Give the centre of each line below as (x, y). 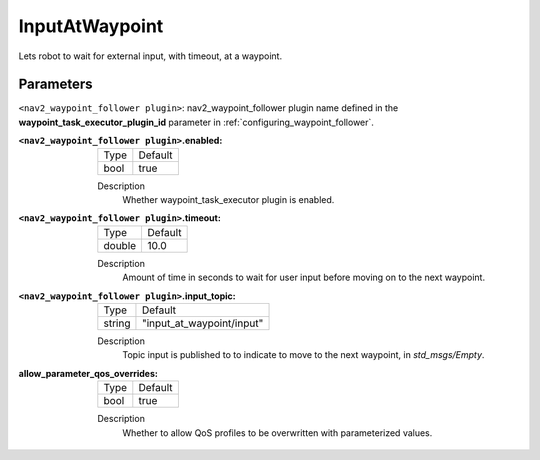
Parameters (55, 84)
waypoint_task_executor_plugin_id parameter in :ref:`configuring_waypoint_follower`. (196, 122)
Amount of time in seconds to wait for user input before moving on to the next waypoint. (303, 277)
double (120, 245)
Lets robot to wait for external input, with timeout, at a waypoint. (150, 56)
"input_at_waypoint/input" (202, 323)
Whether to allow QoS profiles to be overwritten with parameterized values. (277, 432)
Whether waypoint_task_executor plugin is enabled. (228, 200)
